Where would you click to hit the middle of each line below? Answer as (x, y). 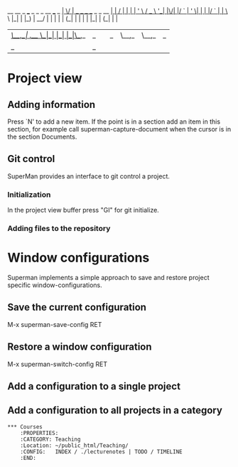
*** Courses (25, 426)
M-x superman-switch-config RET (58, 364)
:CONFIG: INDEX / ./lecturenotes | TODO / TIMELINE (101, 451)
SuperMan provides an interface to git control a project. (89, 176)
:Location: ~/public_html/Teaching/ (75, 445)
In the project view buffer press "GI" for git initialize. (83, 210)
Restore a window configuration (80, 347)
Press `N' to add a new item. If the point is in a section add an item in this (114, 122)
